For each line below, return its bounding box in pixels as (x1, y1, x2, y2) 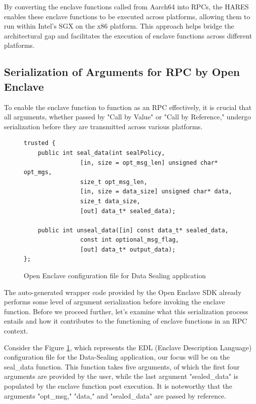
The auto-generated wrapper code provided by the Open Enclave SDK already (4, 287, 242, 297)
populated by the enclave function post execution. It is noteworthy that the (4, 381, 232, 391)
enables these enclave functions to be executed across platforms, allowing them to (4, 11, 251, 21)
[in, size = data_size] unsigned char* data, (80, 188, 232, 195)
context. (4, 326, 28, 336)
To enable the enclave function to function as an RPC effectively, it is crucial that (4, 102, 252, 112)
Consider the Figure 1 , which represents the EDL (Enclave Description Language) (4, 342, 252, 352)
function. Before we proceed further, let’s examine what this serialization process (4, 306, 248, 316)
